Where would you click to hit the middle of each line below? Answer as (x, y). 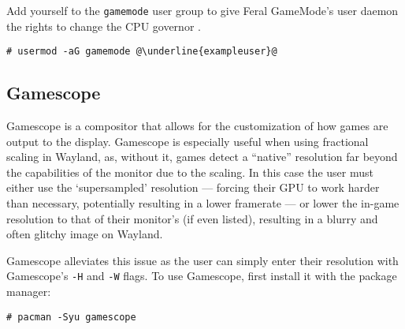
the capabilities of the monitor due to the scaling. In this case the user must (190, 172)
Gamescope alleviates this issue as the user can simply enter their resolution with (202, 260)
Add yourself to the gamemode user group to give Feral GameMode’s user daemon (202, 10)
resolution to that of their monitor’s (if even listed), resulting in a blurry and (192, 218)
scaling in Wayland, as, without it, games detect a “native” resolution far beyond (202, 157)
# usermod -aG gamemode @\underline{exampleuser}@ (142, 52)
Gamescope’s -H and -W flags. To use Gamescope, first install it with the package (202, 276)
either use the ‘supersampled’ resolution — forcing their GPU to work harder (193, 187)
